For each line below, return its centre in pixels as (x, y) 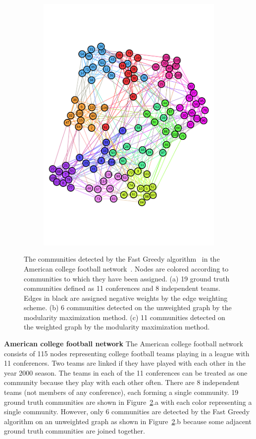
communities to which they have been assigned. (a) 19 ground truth (127, 278)
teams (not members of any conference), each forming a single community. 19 (121, 392)
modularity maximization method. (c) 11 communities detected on (125, 317)
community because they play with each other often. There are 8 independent (122, 382)
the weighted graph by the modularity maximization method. (117, 327)
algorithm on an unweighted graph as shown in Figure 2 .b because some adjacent (128, 421)
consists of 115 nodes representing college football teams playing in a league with (127, 353)
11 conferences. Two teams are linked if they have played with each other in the (125, 363)
